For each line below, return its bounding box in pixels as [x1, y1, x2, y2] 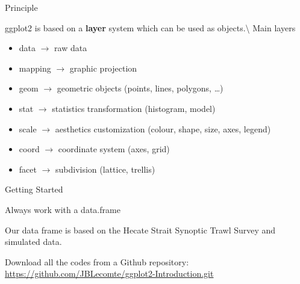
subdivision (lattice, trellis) [55, 162, 155, 175]
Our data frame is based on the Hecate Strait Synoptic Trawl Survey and [5, 223, 276, 236]
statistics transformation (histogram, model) [52, 102, 216, 114]
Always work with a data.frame [5, 203, 120, 215]
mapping [19, 61, 51, 74]
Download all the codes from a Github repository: [5, 255, 189, 268]
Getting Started [5, 183, 63, 196]
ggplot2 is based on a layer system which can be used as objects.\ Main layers [5, 21, 296, 34]
